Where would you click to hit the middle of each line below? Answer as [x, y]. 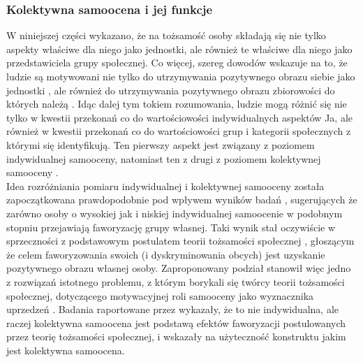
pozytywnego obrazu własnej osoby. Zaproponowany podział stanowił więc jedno [179, 268]
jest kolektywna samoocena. [66, 350]
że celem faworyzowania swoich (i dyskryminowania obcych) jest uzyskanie [166, 254]
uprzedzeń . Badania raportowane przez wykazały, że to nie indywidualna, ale [173, 309]
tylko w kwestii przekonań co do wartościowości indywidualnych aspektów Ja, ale [179, 117]
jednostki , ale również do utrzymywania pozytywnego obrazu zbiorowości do [171, 90]
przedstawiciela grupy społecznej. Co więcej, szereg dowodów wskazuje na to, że [177, 63]
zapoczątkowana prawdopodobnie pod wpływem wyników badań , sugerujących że [182, 200]
